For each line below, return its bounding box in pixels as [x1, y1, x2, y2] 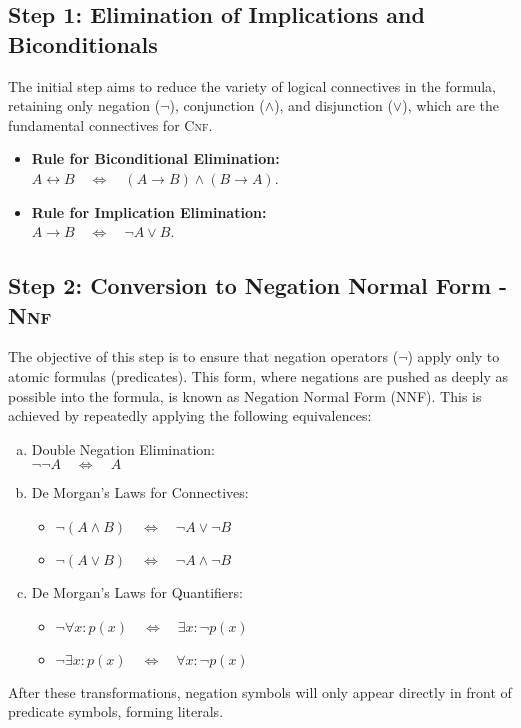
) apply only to [407, 346, 500, 367]
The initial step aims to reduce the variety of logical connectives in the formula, [8, 75, 496, 96]
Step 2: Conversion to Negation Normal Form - [8, 270, 508, 301]
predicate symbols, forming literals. [8, 701, 224, 722]
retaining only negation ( [8, 95, 161, 116]
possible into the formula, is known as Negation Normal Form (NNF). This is [8, 385, 482, 406]
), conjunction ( [169, 95, 265, 116]
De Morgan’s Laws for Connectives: [31, 482, 249, 503]
